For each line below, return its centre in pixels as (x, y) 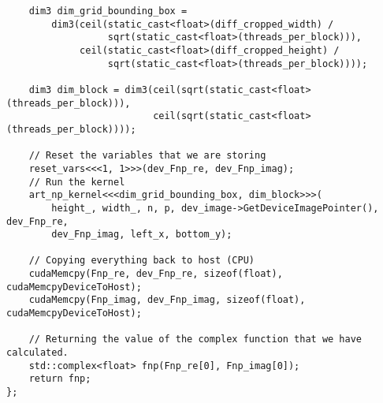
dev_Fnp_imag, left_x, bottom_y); (142, 235)
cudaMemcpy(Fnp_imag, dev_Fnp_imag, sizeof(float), (167, 300)
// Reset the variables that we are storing (147, 156)
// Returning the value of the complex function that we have (195, 340)
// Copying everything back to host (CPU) (141, 261)
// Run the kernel (77, 182)
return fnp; (60, 379)
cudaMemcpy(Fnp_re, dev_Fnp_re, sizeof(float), (156, 274)
